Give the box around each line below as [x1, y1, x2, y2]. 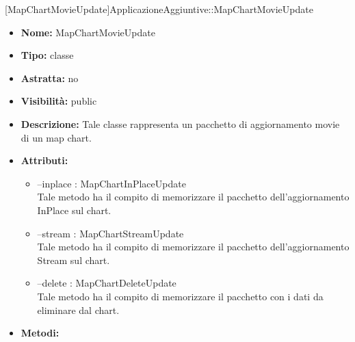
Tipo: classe [21, 48, 74, 62]
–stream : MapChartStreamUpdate [37, 226, 184, 240]
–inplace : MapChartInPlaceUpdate [37, 176, 186, 190]
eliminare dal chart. [37, 302, 120, 317]
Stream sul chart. [37, 252, 110, 267]
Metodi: [21, 326, 60, 340]
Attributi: [21, 153, 68, 168]
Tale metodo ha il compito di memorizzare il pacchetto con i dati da [37, 289, 324, 303]
